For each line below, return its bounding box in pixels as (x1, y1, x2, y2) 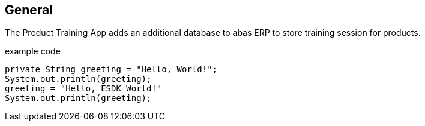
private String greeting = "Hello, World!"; (5, 64, 218, 75)
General (5, 2, 53, 17)
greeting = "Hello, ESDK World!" (5, 84, 162, 94)
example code (5, 46, 61, 57)
